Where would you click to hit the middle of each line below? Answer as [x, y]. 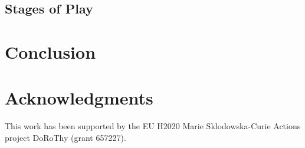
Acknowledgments [79, 98]
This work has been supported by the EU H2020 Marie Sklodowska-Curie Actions [153, 126]
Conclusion [50, 51]
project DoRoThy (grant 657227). [65, 137]
